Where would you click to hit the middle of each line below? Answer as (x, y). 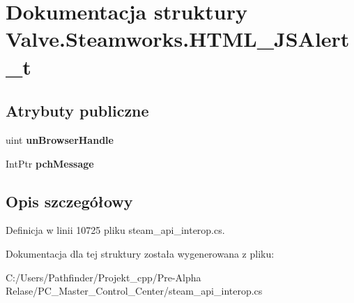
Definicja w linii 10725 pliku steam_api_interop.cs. (115, 230)
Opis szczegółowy (69, 201)
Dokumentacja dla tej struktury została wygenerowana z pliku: (140, 253)
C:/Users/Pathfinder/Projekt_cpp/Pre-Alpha (103, 277)
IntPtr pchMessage (50, 163)
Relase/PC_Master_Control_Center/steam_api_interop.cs (134, 291)
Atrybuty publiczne (77, 111)
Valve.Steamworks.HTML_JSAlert (178, 39)
